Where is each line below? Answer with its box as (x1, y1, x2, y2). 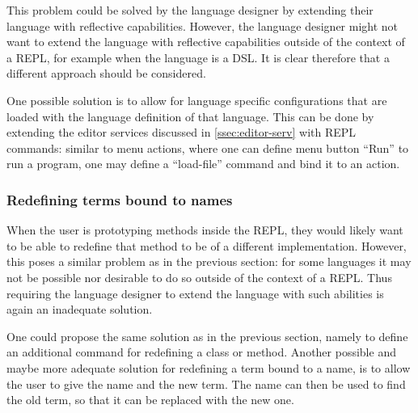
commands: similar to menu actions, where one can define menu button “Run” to (6, 139, 409, 156)
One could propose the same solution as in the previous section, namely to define (6, 327, 408, 344)
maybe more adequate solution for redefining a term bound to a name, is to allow (6, 359, 411, 376)
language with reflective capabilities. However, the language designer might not (6, 17, 399, 34)
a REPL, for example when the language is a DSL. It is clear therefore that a (6, 48, 390, 65)
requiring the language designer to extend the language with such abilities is (6, 284, 384, 301)
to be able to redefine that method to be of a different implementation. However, (6, 237, 407, 254)
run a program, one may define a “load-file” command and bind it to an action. (6, 155, 400, 172)
